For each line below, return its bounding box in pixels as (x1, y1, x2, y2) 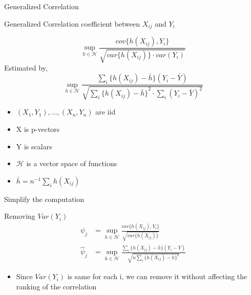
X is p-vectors (16, 124, 60, 134)
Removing (4, 211, 35, 221)
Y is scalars (16, 141, 52, 151)
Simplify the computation (4, 193, 85, 204)
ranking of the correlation (16, 281, 97, 291)
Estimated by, (4, 62, 48, 73)
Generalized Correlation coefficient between (4, 18, 140, 29)
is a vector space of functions (26, 158, 117, 169)
